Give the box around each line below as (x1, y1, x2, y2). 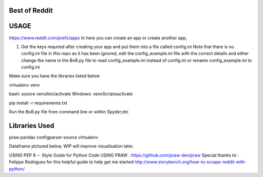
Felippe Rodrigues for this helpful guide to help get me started (9, 159, 134, 165)
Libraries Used (9, 122, 55, 130)
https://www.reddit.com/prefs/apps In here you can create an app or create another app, (9, 35, 188, 41)
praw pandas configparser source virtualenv (9, 134, 98, 140)
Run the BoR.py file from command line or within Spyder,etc (9, 109, 129, 115)
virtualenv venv (9, 82, 40, 88)
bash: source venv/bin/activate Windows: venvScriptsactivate (9, 91, 133, 97)
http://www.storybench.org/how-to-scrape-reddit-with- (134, 159, 247, 165)
